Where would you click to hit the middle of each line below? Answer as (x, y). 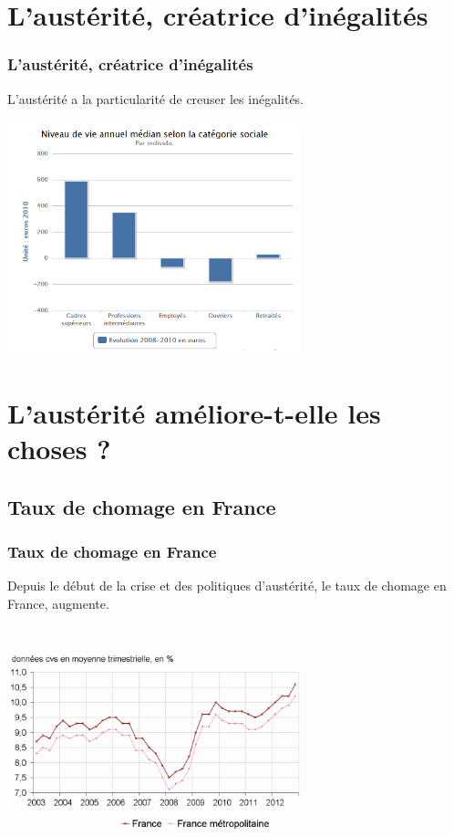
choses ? (59, 449)
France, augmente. (58, 603)
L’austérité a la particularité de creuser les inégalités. (156, 98)
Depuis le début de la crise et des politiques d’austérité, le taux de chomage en (227, 586)
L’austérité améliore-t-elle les (194, 412)
